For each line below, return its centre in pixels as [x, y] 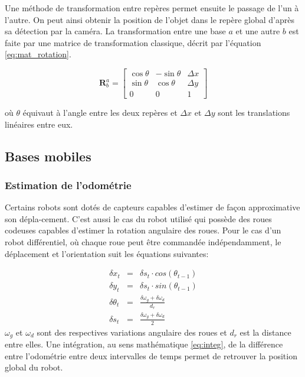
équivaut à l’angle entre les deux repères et [100, 113]
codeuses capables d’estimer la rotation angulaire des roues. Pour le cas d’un [143, 230]
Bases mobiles [48, 156]
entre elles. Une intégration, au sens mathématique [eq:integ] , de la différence [144, 344]
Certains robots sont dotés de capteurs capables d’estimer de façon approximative [152, 207]
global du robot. [34, 367]
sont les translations [254, 113]
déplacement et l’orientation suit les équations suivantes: [107, 253]
